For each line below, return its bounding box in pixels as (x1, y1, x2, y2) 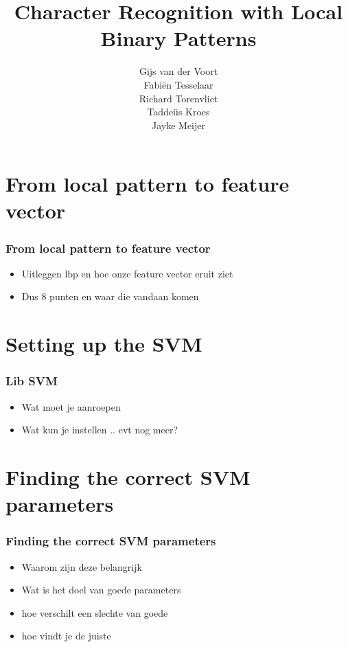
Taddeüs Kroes (147, 104, 210, 119)
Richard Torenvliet (139, 91, 218, 105)
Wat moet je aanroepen (21, 399, 121, 413)
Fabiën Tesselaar (143, 77, 213, 91)
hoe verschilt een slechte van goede (21, 605, 168, 620)
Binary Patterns (100, 24, 257, 52)
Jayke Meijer (151, 117, 205, 132)
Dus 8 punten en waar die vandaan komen (21, 289, 199, 304)
